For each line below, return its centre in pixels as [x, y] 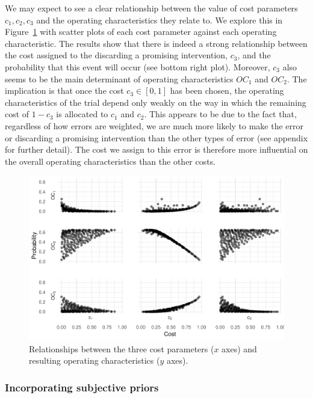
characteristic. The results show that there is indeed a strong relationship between [156, 43]
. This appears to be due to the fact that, [220, 114]
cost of [17, 114]
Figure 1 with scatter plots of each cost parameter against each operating [141, 32]
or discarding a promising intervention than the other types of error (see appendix [156, 137]
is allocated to [82, 114]
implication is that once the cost [64, 90]
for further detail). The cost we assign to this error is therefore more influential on [156, 149]
